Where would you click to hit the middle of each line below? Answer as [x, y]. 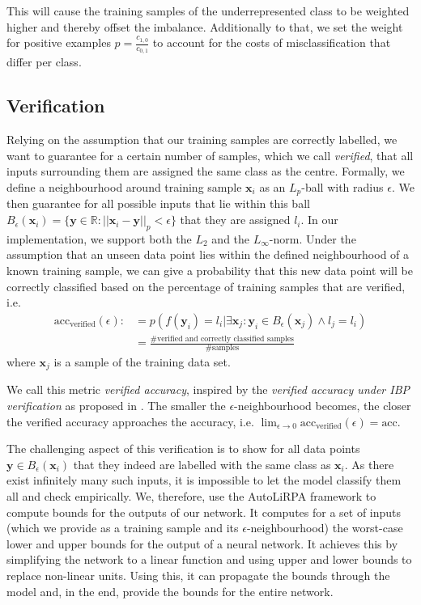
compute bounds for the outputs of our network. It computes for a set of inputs [204, 512]
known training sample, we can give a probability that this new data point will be [210, 271]
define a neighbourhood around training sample [124, 187]
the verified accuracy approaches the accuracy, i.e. [130, 421]
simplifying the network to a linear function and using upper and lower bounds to [209, 559]
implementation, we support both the [99, 238]
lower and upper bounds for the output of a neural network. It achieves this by [202, 543]
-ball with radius [342, 187]
